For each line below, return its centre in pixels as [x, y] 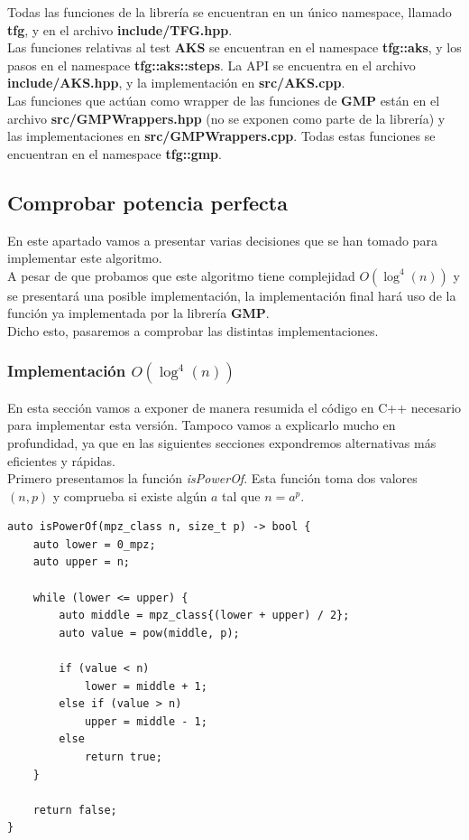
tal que [241, 495]
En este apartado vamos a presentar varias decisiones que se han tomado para [222, 240]
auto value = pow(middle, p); [149, 633]
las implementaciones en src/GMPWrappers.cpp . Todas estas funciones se [221, 136]
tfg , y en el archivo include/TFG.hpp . [120, 29]
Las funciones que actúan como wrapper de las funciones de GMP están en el [224, 100]
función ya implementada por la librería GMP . [138, 313]
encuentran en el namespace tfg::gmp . [115, 153]
